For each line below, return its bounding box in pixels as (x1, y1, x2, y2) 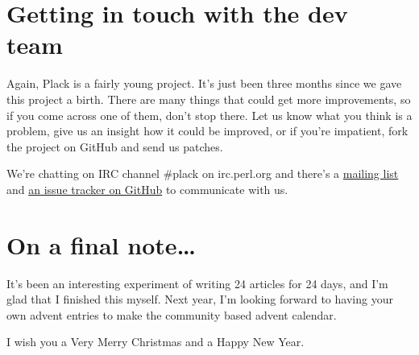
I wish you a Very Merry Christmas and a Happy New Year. (6, 333, 305, 350)
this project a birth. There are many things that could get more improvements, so (6, 90, 411, 107)
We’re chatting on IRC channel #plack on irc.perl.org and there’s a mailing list (6, 165, 399, 182)
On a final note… (6, 228, 197, 261)
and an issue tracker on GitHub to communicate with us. (6, 180, 288, 197)
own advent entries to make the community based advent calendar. (6, 306, 337, 323)
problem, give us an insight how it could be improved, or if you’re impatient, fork (6, 122, 409, 139)
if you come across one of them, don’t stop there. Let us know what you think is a (6, 106, 413, 123)
